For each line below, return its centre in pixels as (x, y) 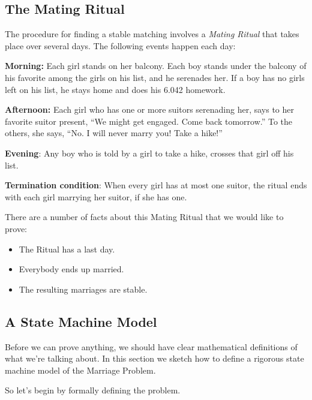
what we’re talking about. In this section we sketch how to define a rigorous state (154, 358)
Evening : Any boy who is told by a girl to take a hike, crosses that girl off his (149, 153)
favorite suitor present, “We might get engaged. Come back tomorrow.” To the (149, 121)
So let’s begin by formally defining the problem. (93, 390)
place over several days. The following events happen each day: (120, 45)
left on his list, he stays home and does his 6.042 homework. (115, 89)
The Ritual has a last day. (67, 249)
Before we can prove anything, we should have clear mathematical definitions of (151, 346)
